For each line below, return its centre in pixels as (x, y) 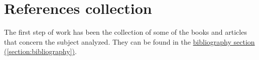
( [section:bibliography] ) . (40, 51)
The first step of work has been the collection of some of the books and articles (125, 32)
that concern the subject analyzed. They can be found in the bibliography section (129, 41)
